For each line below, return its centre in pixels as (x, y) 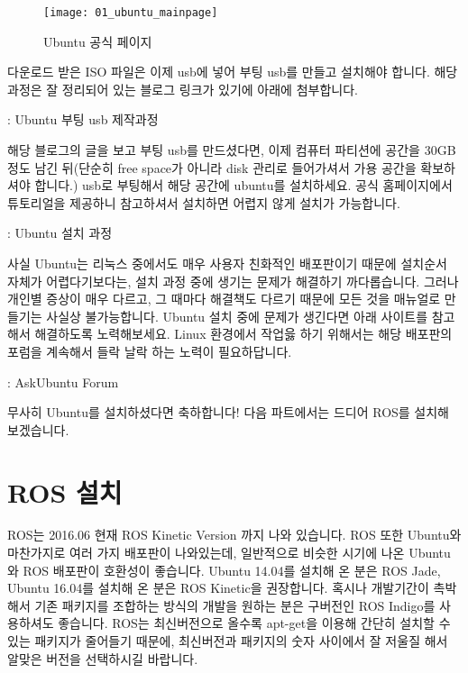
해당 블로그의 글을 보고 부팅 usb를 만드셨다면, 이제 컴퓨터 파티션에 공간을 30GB (232, 150)
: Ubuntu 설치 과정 (60, 233)
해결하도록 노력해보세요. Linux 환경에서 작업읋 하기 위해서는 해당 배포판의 (243, 334)
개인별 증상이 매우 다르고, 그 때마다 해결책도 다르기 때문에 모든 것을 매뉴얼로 (224, 299)
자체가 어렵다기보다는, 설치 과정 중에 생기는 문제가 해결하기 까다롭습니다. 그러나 (233, 281)
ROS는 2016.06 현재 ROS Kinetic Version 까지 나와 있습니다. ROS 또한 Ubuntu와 (234, 535)
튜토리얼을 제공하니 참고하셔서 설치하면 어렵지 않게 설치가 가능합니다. (204, 202)
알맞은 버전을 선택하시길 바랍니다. (103, 658)
